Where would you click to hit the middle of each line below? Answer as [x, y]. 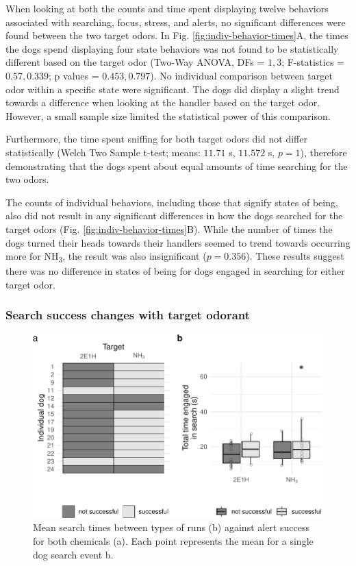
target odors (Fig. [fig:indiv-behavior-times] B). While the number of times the [169, 229]
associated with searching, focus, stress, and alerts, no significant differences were [176, 22]
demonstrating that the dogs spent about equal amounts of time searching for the [177, 165]
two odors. [27, 179]
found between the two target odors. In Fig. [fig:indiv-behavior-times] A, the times [177, 35]
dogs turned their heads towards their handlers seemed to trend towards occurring [178, 242]
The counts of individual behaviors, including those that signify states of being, [172, 202]
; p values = [74, 75]
